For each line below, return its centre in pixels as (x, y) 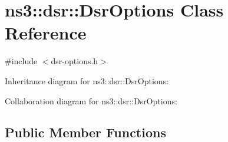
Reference (46, 33)
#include (21, 61)
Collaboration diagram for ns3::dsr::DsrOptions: (91, 100)
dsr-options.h (75, 61)
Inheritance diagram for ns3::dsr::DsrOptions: (87, 80)
